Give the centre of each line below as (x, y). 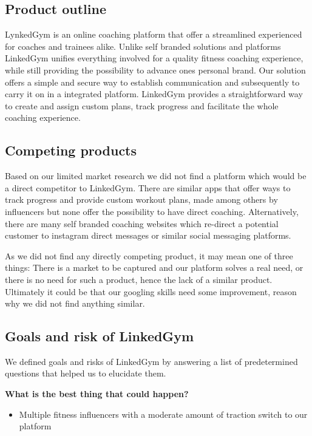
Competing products (71, 150)
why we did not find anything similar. (75, 303)
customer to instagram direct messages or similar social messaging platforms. (148, 235)
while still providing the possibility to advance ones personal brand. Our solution (155, 70)
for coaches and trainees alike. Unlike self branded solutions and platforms (143, 46)
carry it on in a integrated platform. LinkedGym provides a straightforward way (154, 94)
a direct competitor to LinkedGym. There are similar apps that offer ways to (148, 187)
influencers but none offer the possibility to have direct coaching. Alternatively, (152, 211)
